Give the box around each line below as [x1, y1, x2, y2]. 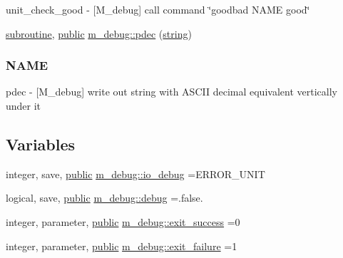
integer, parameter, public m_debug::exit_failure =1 [6, 238, 237, 253]
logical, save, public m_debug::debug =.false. [6, 190, 203, 205]
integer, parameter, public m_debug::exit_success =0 [6, 214, 240, 229]
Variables [6, 133, 76, 155]
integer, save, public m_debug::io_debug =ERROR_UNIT [6, 166, 265, 181]
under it [6, 98, 41, 113]
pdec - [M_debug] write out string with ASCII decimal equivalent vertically [6, 84, 337, 99]
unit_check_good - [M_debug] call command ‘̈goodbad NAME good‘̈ [6, 2, 310, 16]
